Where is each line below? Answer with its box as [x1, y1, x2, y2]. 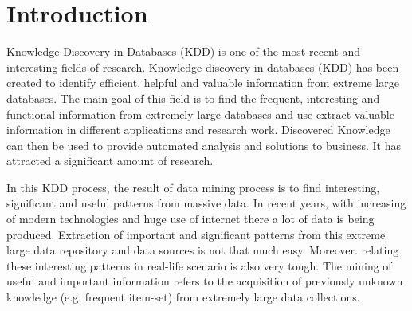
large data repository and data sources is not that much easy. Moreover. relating [6, 242, 399, 258]
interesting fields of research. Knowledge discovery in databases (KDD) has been [6, 58, 399, 75]
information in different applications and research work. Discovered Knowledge [6, 121, 390, 138]
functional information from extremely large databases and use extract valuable [6, 105, 394, 122]
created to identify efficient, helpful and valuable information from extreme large [6, 74, 399, 91]
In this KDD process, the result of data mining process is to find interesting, [6, 179, 380, 195]
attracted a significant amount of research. [6, 152, 214, 169]
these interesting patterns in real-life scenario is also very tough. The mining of [6, 257, 392, 274]
